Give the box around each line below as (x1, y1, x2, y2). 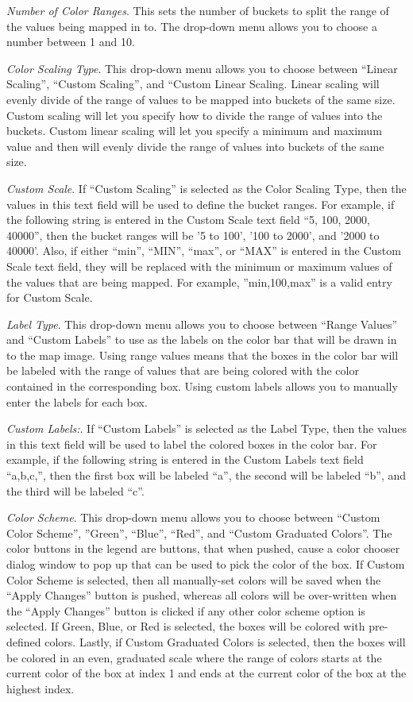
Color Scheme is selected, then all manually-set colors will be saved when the (6, 571, 381, 588)
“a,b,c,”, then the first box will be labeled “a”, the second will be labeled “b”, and (6, 467, 407, 484)
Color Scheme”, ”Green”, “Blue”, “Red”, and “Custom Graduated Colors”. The (6, 524, 392, 541)
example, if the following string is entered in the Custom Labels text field (6, 451, 364, 468)
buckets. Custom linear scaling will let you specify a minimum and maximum (6, 122, 382, 139)
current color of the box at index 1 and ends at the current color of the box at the (6, 665, 407, 681)
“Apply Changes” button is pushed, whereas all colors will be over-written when (6, 587, 397, 604)
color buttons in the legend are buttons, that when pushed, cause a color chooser (6, 540, 400, 557)
